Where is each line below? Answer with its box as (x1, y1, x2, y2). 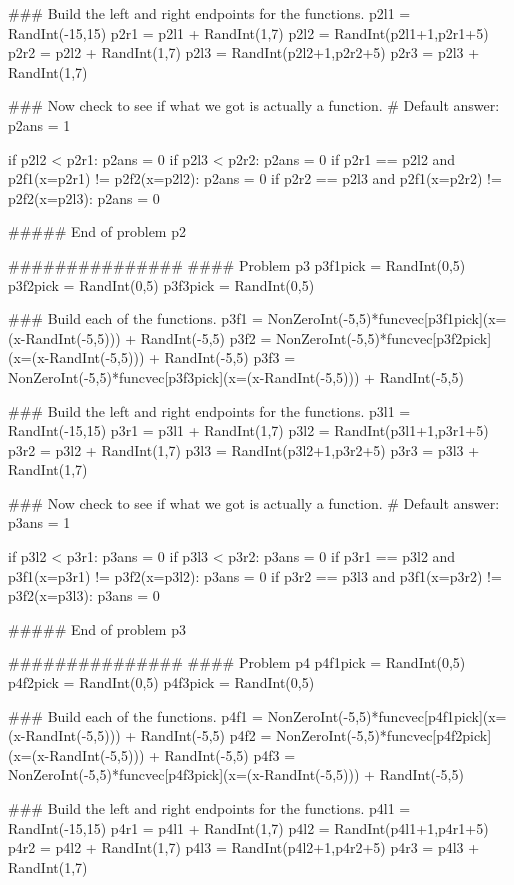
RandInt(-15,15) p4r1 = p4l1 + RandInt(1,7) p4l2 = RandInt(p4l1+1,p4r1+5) (8, 817, 489, 838)
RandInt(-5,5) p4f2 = (140, 725, 272, 746)
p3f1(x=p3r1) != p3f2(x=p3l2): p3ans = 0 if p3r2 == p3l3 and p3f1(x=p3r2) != (8, 565, 502, 586)
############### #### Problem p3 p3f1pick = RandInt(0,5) (8, 254, 466, 275)
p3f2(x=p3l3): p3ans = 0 (8, 585, 160, 606)
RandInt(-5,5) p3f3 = (164, 347, 296, 368)
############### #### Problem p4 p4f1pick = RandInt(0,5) (8, 652, 466, 673)
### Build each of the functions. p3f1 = (8, 308, 263, 329)
